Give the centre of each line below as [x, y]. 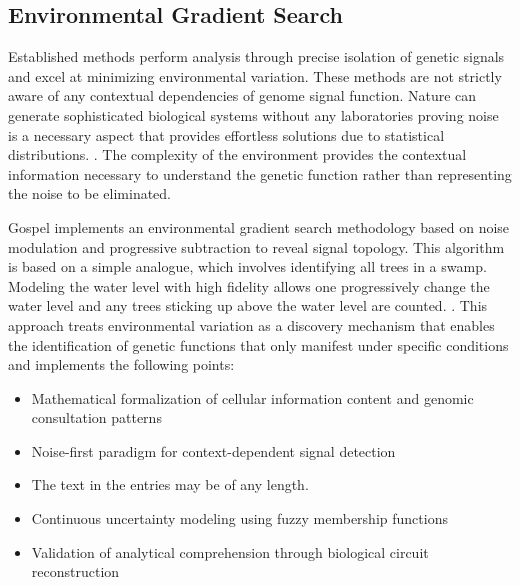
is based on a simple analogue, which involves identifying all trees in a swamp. [247, 266]
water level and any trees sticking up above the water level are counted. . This [248, 305]
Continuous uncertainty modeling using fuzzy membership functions [239, 518]
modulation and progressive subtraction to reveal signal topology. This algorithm [256, 246]
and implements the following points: [121, 364]
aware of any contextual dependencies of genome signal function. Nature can [242, 95]
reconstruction [75, 571]
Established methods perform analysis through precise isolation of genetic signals [256, 56]
